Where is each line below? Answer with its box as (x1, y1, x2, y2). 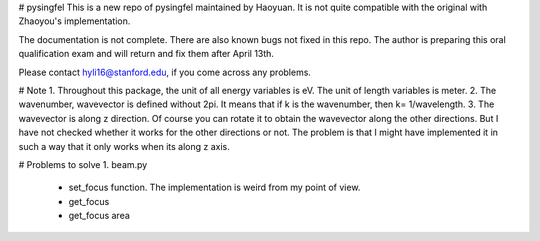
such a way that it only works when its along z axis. (18, 140, 230, 152)
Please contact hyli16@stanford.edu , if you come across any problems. (18, 66, 312, 78)
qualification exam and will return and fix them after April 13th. (18, 48, 275, 60)
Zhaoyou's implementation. (18, 15, 131, 27)
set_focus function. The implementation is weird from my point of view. (68, 181, 361, 194)
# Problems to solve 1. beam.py (18, 158, 148, 170)
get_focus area (68, 210, 130, 222)
